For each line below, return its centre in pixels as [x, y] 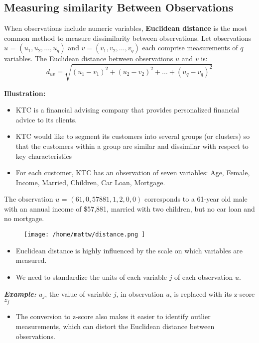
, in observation [140, 293]
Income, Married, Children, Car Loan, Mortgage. [90, 182]
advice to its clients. [46, 119]
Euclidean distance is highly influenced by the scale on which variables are [129, 250]
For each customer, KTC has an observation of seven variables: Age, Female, [133, 172]
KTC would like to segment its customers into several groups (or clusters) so [133, 136]
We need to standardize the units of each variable [91, 277]
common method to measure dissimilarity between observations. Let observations [128, 38]
